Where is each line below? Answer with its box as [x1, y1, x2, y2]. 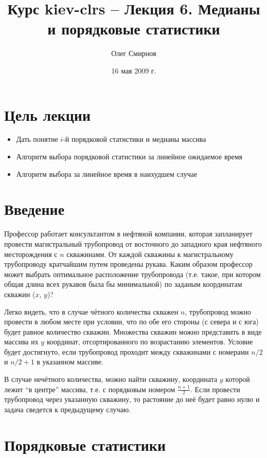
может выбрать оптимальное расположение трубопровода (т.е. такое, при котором [4, 268, 261, 279]
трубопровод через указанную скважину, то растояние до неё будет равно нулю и [4, 394, 260, 405]
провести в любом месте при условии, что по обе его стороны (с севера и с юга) [4, 316, 259, 327]
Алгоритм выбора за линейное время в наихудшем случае [16, 168, 198, 179]
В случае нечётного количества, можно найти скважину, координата [4, 374, 218, 384]
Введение [4, 198, 65, 219]
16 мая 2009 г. [111, 65, 156, 76]
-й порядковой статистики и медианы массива [63, 134, 206, 144]
